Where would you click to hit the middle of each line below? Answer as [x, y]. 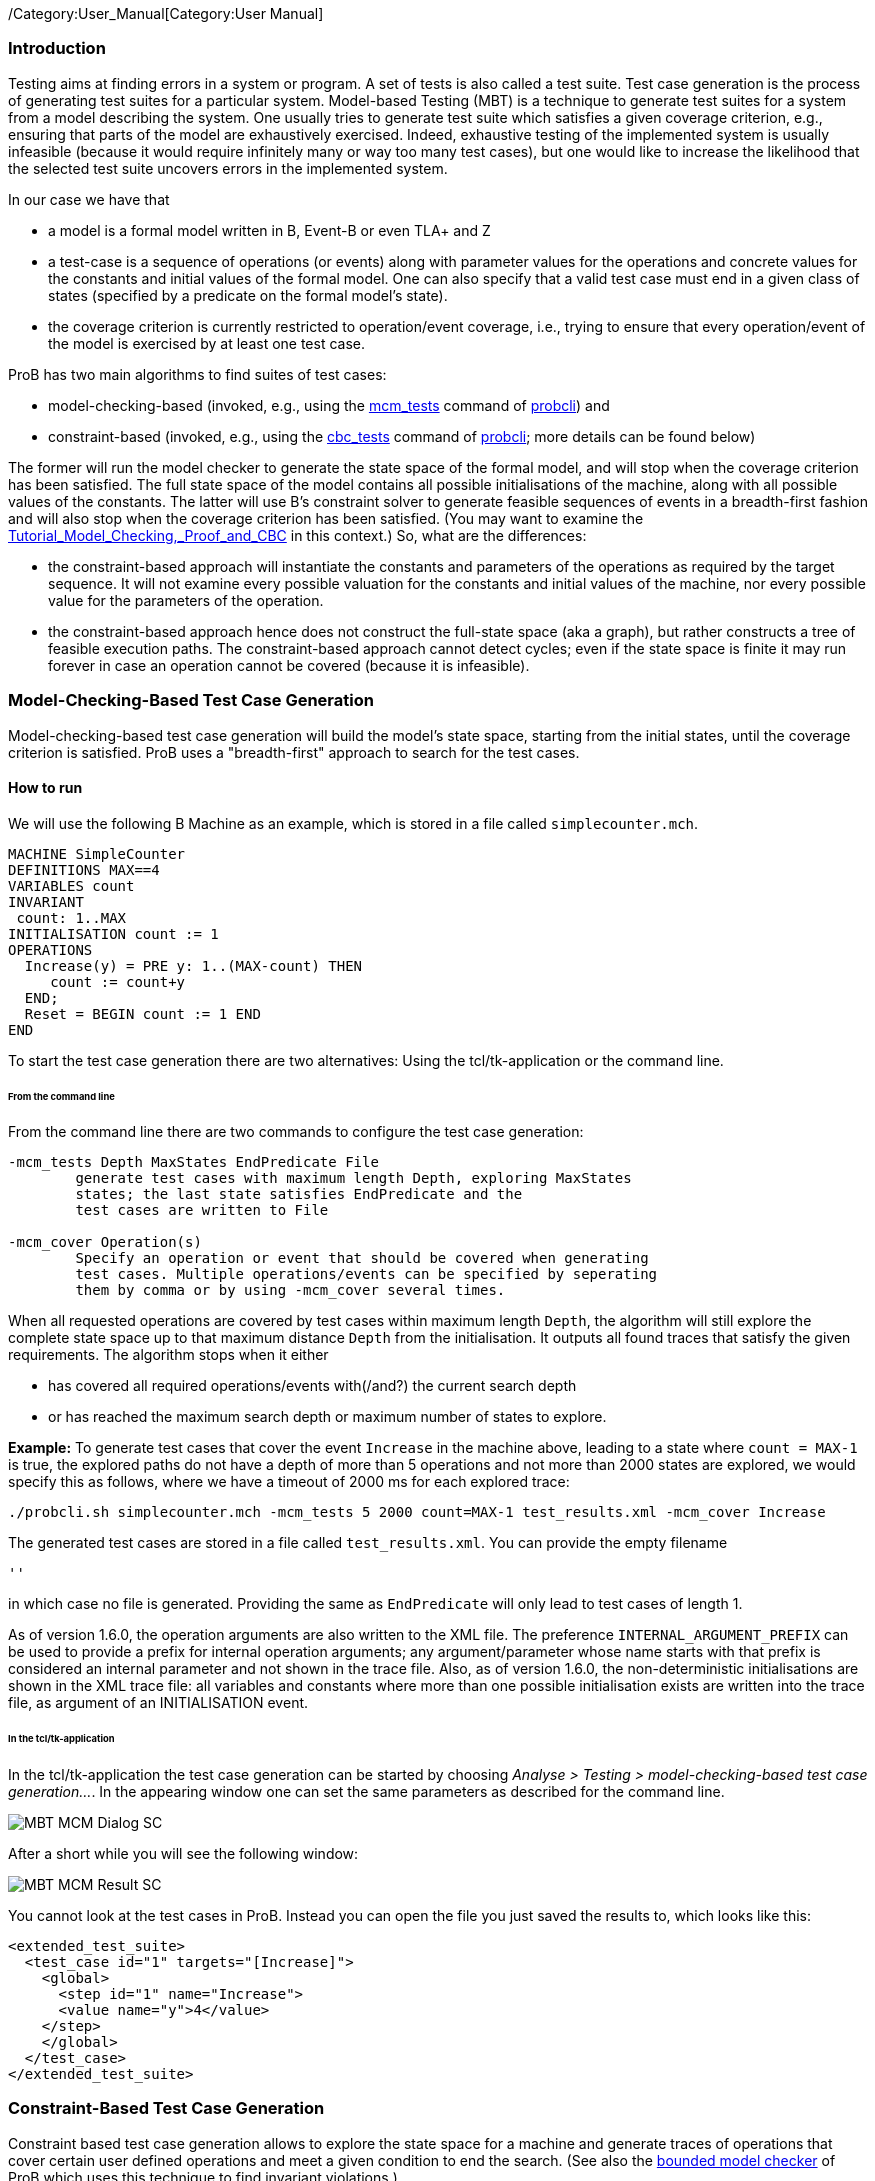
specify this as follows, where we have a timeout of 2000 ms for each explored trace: [289, 1482]
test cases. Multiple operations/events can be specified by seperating [366, 1274]
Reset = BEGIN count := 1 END [142, 1013]
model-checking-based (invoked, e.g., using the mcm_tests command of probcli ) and [329, 405]
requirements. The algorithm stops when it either [168, 1355]
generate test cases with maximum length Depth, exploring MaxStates [353, 1178]
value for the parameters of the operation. [186, 600]
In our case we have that [89, 199]
